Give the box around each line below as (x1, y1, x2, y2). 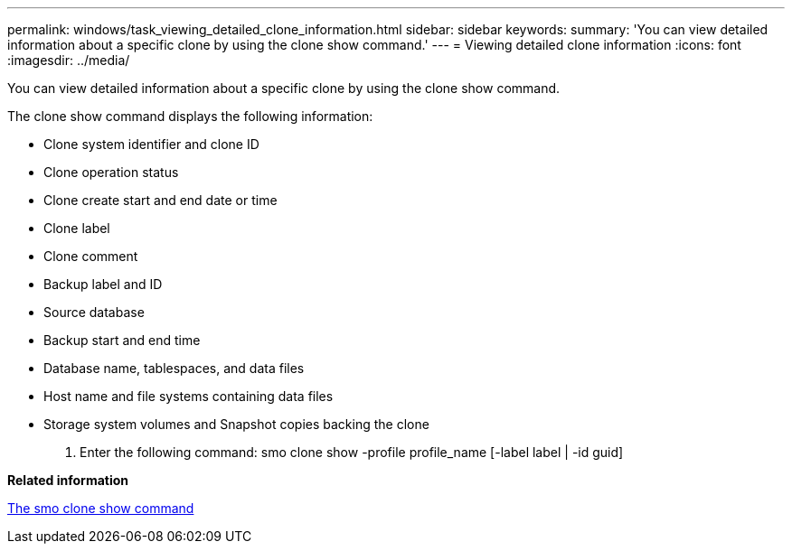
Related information (7, 472, 129, 488)
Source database (43, 304, 145, 320)
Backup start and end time (43, 332, 201, 348)
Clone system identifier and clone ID (43, 136, 259, 152)
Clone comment (43, 248, 138, 264)
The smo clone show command (7, 500, 194, 516)
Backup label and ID (43, 276, 163, 292)
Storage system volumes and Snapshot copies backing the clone (43, 416, 429, 432)
